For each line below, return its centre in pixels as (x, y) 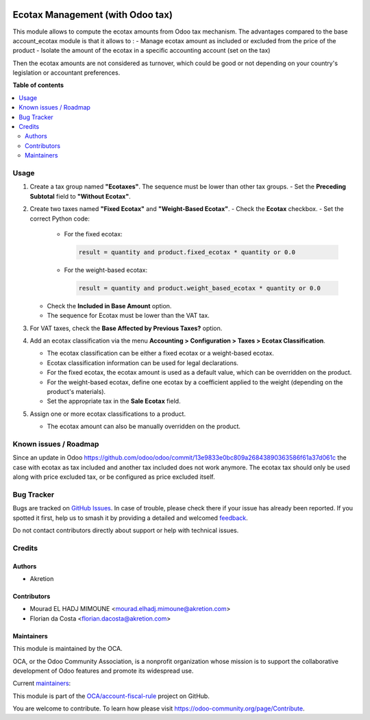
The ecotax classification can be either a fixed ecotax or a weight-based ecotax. (160, 353)
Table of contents (38, 85)
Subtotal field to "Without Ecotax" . (80, 196)
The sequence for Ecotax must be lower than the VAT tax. (128, 316)
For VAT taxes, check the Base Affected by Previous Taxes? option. (126, 328)
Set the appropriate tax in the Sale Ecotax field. (114, 401)
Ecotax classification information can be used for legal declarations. (143, 362)
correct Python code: (60, 219)
